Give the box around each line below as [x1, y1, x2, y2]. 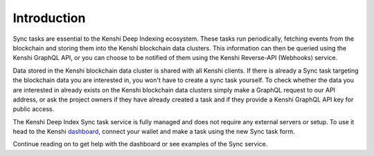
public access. [12, 105, 55, 113]
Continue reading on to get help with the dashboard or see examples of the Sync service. [12, 140, 268, 148]
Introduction [12, 10, 86, 26]
